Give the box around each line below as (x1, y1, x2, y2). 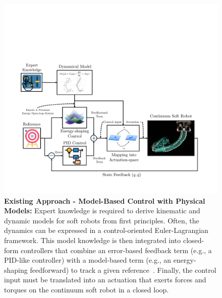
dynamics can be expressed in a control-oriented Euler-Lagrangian (4, 225, 208, 235)
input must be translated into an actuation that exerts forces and (4, 274, 206, 285)
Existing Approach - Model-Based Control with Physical (4, 195, 205, 206)
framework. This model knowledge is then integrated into (4, 234, 181, 245)
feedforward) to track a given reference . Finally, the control (30, 264, 216, 275)
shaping (4, 264, 28, 275)
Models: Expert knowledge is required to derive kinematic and (4, 205, 200, 216)
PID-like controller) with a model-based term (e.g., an (4, 255, 172, 265)
